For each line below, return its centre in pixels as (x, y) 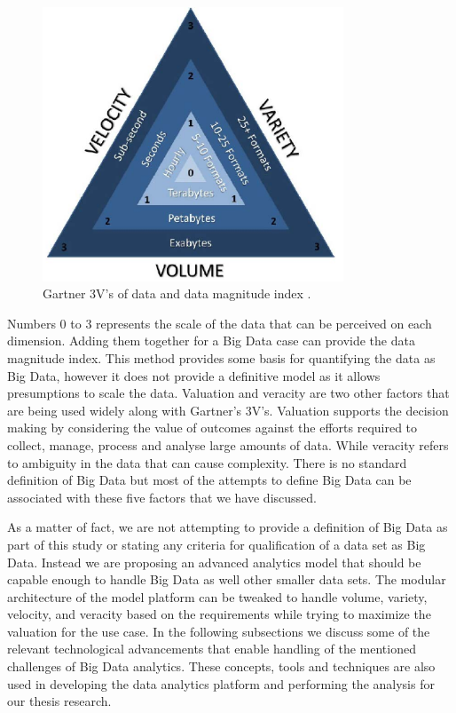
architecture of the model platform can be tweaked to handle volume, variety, (217, 596)
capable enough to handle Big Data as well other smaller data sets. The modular (227, 579)
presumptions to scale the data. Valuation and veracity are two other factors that (228, 393)
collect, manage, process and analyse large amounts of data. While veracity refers (228, 444)
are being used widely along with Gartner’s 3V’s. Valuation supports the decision (228, 410)
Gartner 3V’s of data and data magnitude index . (177, 293)
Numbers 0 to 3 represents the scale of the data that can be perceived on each (220, 323)
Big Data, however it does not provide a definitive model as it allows (194, 375)
